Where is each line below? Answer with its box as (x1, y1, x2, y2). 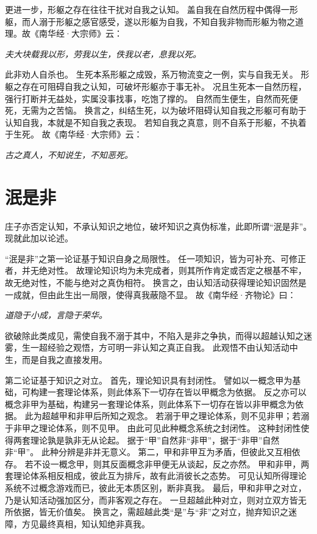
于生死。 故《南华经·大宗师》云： (5, 128, 143, 141)
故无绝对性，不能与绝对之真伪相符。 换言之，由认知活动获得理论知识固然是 (5, 276, 307, 289)
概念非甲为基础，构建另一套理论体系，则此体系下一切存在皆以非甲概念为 (5, 397, 295, 410)
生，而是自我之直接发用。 (5, 353, 107, 365)
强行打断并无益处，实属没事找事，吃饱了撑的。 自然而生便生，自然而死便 (5, 92, 298, 104)
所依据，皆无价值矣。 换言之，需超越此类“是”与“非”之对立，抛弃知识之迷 (5, 505, 297, 518)
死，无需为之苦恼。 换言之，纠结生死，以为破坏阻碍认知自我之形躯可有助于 (5, 104, 307, 117)
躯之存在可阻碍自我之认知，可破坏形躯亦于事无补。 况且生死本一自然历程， (5, 79, 307, 92)
